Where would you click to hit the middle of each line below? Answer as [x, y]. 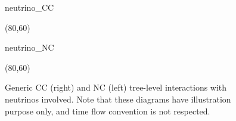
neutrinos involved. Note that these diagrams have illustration [118, 99]
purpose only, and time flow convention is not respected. [108, 111]
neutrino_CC [29, 7]
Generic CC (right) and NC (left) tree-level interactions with [116, 87]
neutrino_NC [29, 47]
